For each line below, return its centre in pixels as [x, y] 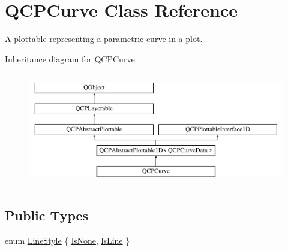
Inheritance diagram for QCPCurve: [71, 58]
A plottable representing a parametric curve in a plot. [104, 39]
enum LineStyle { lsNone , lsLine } [67, 241]
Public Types [47, 215]
